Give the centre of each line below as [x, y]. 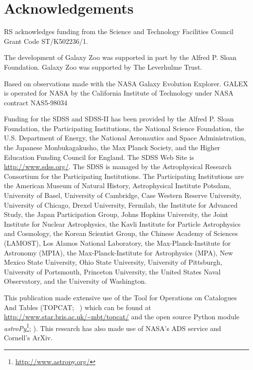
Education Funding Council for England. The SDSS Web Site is [99, 157]
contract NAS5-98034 [36, 102]
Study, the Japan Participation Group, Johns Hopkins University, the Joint [116, 214]
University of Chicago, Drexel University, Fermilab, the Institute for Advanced [121, 204]
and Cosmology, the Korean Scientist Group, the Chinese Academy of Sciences [121, 233]
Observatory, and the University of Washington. [75, 281]
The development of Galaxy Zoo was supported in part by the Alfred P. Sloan [120, 57]
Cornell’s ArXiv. [28, 337]
